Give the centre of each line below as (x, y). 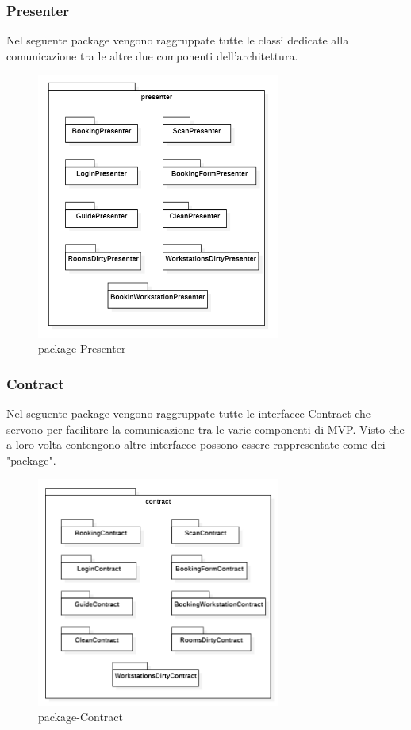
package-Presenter (82, 348)
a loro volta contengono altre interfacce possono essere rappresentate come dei (196, 444)
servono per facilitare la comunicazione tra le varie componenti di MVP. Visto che (205, 429)
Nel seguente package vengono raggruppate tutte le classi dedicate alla (178, 40)
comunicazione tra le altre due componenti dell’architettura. (152, 55)
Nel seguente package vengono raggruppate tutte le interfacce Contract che (189, 413)
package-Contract (81, 717)
